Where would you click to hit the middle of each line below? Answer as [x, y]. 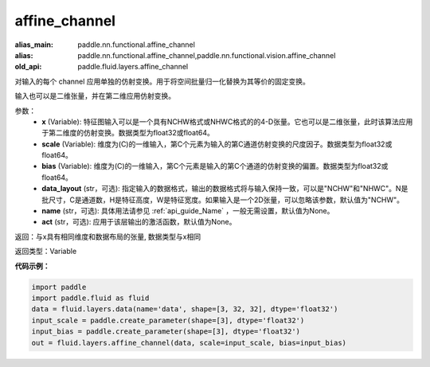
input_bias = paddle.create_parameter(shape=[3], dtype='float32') [166, 332]
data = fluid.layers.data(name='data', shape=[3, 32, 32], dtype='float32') [185, 309]
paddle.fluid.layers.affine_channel [133, 67]
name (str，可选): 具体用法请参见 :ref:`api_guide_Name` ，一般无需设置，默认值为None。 [188, 211]
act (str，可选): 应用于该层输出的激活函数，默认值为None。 [139, 222]
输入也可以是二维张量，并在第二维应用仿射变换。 [95, 96]
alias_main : [34, 45]
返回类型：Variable [46, 252]
